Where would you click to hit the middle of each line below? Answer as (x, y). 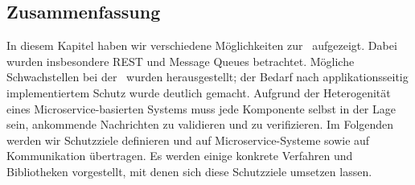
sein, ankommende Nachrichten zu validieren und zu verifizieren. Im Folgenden (200, 124)
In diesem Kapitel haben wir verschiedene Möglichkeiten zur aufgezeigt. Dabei (202, 45)
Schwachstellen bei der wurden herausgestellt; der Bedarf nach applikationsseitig (207, 77)
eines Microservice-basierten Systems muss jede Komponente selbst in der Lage (201, 108)
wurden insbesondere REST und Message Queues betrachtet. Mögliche (181, 61)
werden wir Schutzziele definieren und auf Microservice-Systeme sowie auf (188, 140)
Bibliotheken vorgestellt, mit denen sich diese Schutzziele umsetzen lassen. (189, 171)
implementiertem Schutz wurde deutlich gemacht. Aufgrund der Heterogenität (199, 92)
